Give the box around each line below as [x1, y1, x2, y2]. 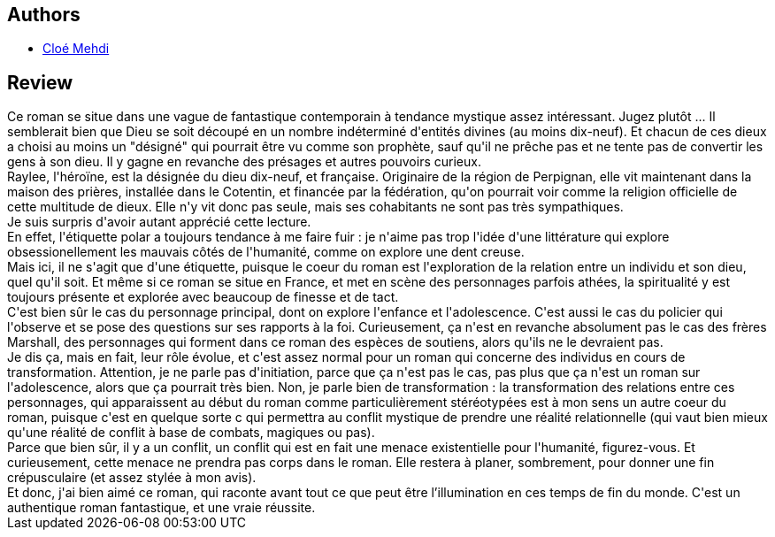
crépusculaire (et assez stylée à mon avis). [7, 470, 257, 486]
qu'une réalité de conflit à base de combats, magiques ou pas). [7, 425, 375, 441]
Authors [7, 4, 81, 26]
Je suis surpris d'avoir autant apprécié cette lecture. [7, 214, 311, 230]
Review [7, 71, 73, 94]
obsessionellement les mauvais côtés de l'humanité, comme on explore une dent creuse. [7, 244, 525, 260]
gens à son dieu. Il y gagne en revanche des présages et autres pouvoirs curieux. [7, 154, 481, 170]
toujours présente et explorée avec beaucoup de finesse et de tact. [7, 289, 399, 305]
